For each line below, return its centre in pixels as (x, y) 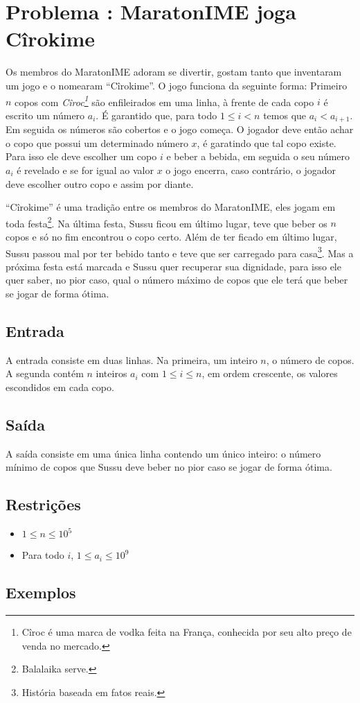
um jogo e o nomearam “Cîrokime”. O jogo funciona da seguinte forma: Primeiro (177, 85)
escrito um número (45, 115)
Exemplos (41, 592)
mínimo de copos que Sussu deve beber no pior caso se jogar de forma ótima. (169, 467)
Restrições (43, 504)
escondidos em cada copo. (60, 387)
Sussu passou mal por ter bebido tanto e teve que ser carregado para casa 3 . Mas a (180, 252)
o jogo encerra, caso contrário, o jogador (251, 170)
